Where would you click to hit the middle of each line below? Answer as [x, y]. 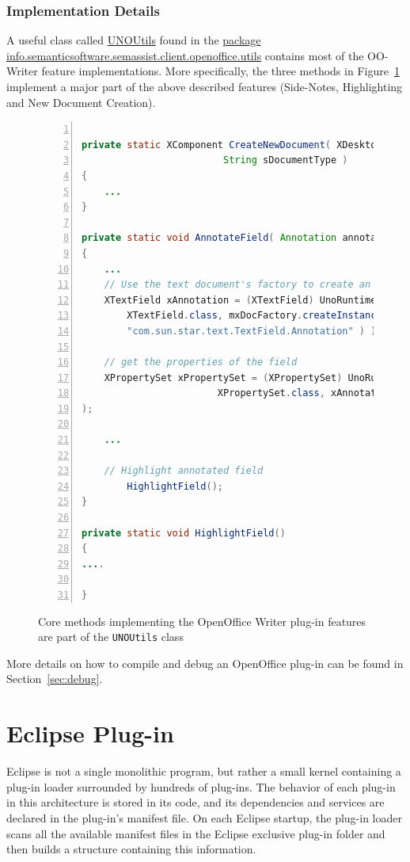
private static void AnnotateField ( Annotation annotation [240, 238]
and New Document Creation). [81, 102]
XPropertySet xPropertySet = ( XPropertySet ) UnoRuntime [254, 378]
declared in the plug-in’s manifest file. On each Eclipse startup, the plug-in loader [204, 817]
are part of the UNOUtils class [111, 637]
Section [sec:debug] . [55, 679]
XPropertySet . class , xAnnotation [305, 393]
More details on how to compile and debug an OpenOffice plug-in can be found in [205, 663]
